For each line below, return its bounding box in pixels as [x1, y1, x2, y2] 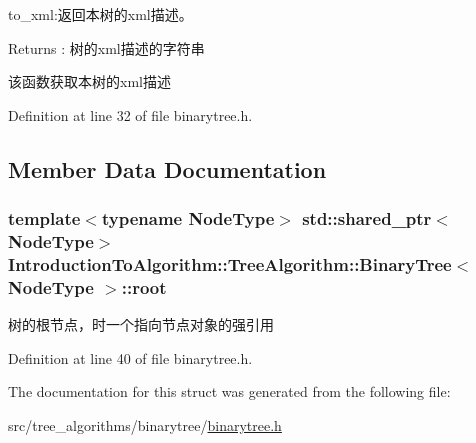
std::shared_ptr [302, 206, 432, 231]
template [8, 206, 81, 231]
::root [121, 274, 167, 299]
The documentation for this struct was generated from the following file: [8, 381, 451, 402]
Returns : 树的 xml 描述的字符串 [8, 37, 205, 58]
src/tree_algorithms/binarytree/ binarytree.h [8, 414, 282, 435]
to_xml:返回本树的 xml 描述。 [8, 4, 193, 24]
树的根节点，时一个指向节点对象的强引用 [8, 314, 274, 335]
